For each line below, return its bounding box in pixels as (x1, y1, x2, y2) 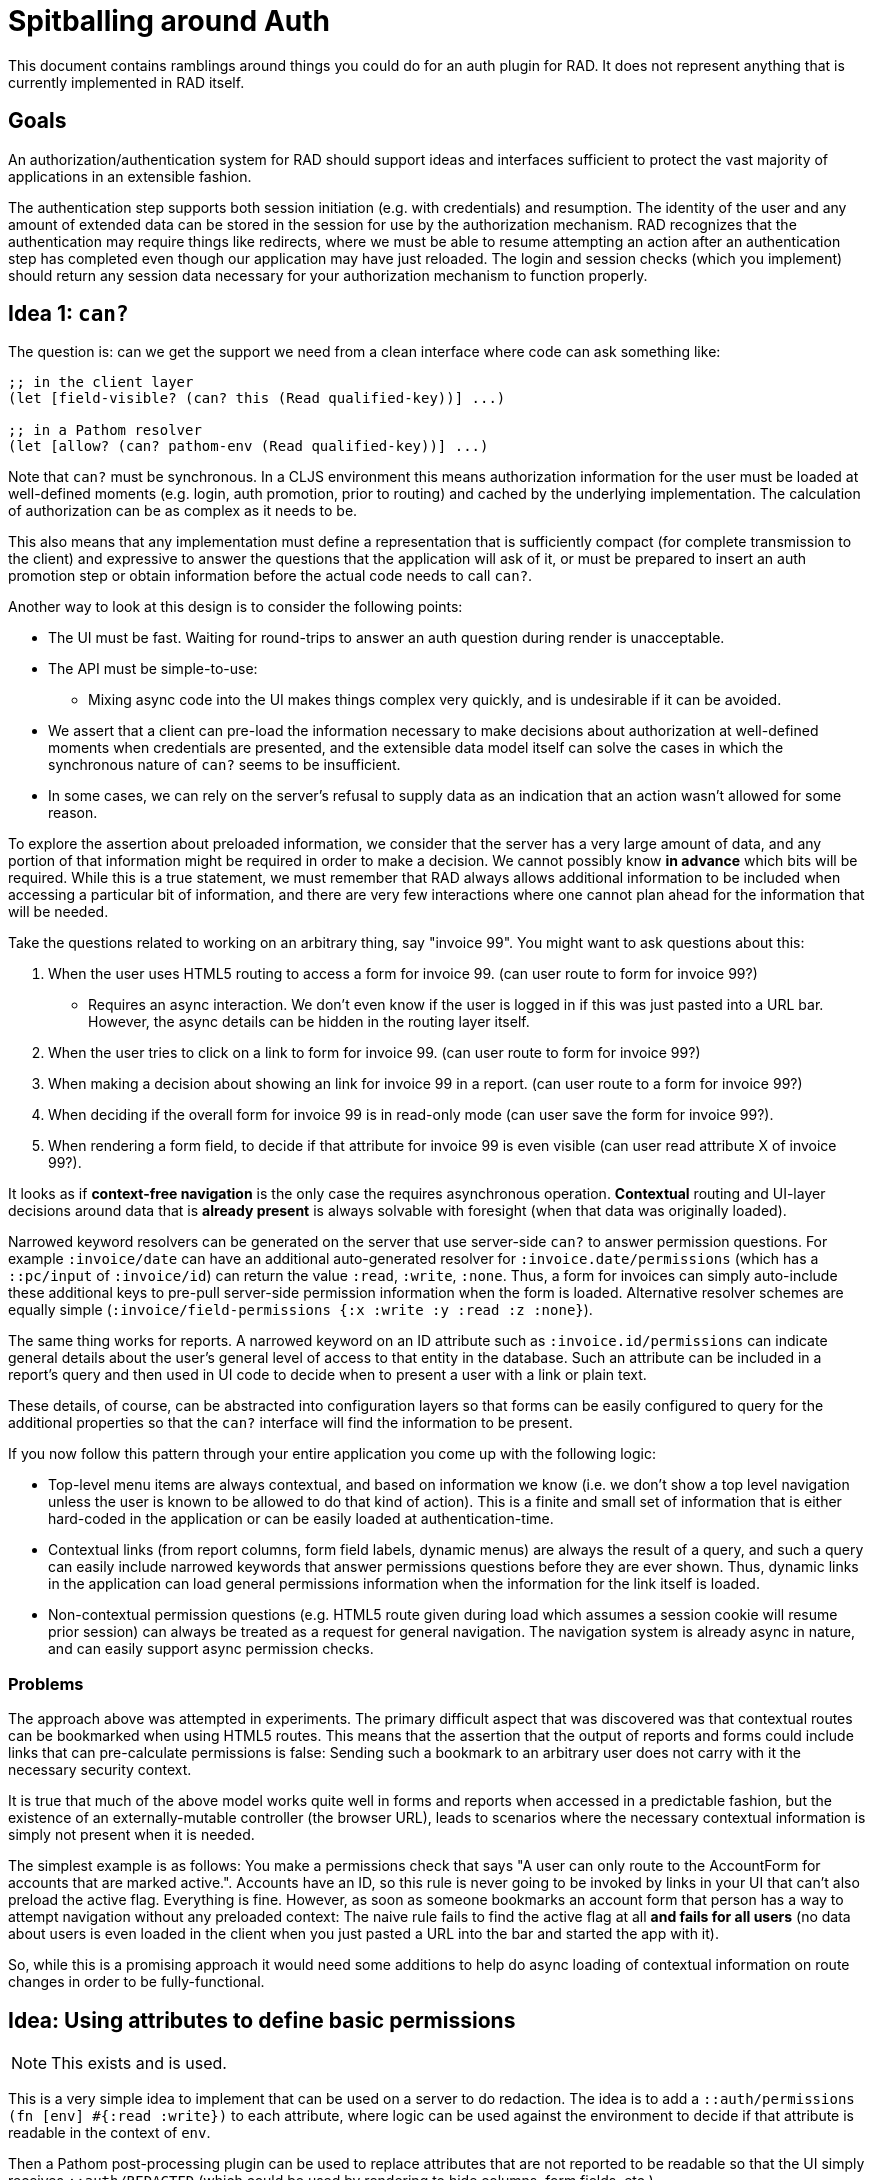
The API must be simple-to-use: (48, 660, 258, 678)
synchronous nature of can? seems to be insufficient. (48, 756, 401, 774)
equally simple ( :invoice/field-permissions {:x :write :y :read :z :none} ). (8, 1301, 593, 1319)
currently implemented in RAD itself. (8, 73, 245, 91)
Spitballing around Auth (8, 4, 330, 38)
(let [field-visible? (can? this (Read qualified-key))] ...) (8, 390, 506, 407)
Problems (8, 1673, 84, 1694)
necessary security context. (8, 1761, 192, 1779)
